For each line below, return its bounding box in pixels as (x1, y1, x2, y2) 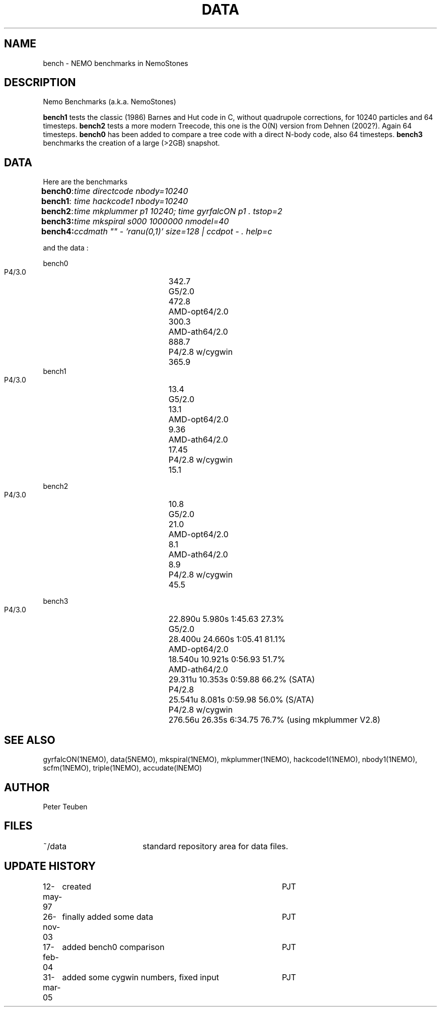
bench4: (41, 226, 75, 237)
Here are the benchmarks (43, 177, 128, 186)
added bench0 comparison (62, 941, 165, 952)
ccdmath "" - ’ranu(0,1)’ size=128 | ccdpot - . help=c (74, 226, 272, 237)
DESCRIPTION (4, 76, 76, 89)
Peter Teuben (43, 802, 88, 811)
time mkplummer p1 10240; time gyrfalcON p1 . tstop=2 (74, 206, 282, 217)
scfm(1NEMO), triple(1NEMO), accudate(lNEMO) (43, 764, 202, 773)
